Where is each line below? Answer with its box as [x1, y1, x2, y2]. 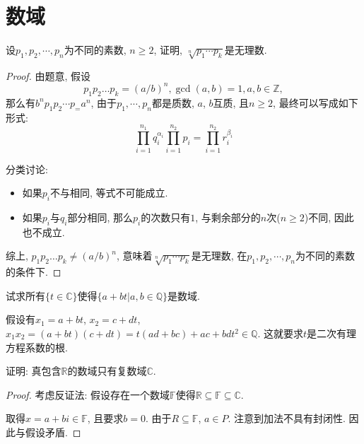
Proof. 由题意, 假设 [6, 68, 91, 83]
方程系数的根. [6, 339, 68, 354]
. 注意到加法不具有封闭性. [228, 411, 346, 426]
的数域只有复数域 [67, 363, 147, 378]
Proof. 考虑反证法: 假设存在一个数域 [6, 387, 170, 402]
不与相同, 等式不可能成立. [50, 185, 168, 200]
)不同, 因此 [304, 210, 354, 225]
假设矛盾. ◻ [25, 425, 81, 439]
